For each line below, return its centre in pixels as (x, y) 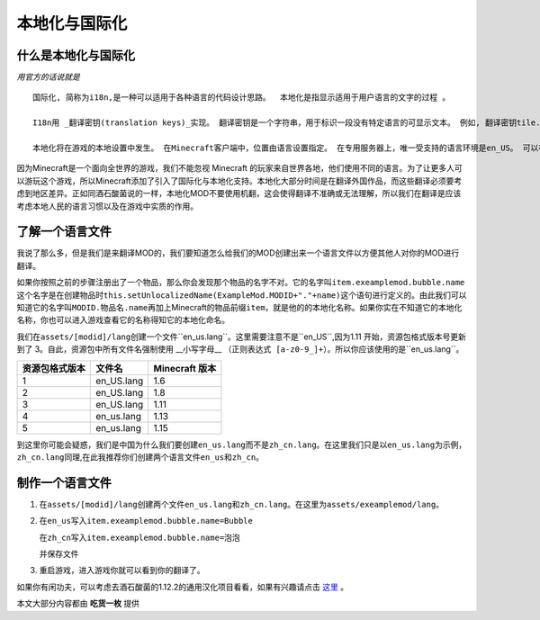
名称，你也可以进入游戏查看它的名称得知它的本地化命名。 (123, 320)
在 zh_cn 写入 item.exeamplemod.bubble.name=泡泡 (139, 537)
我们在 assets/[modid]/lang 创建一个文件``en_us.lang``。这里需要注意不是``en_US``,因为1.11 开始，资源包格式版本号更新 (242, 337)
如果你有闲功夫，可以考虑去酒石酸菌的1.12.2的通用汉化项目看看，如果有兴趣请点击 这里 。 (183, 587)
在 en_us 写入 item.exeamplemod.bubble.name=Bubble (146, 521)
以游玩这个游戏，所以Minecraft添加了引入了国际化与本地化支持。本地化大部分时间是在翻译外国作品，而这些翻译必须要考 (239, 181)
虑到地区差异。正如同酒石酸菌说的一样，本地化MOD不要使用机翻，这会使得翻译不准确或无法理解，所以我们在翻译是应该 (239, 193)
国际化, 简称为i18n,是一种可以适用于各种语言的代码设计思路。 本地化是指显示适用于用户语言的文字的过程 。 (242, 98)
